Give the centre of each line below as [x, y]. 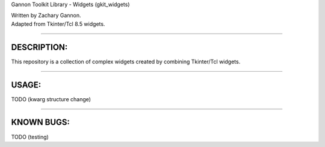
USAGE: [26, 85]
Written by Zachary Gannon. [46, 16]
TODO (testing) [30, 137]
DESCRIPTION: [39, 47]
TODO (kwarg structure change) [51, 99]
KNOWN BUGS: [41, 123]
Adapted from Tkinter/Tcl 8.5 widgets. [58, 23]
